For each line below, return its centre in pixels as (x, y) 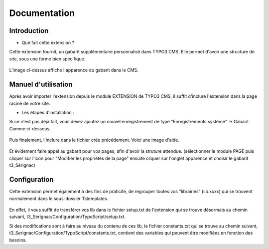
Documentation (42, 13)
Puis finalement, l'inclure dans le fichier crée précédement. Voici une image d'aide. (94, 140)
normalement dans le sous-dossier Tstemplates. (59, 198)
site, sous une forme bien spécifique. (47, 59)
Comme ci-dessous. (30, 128)
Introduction (29, 31)
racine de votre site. (30, 103)
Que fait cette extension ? (48, 43)
